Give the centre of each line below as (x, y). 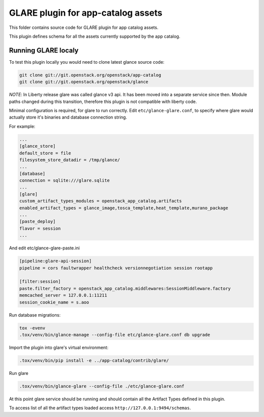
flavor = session (40, 228)
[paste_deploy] (37, 221)
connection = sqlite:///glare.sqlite (65, 181)
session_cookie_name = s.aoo (54, 302)
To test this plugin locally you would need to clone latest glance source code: (87, 62)
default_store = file (45, 153)
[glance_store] (37, 146)
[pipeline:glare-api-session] (55, 261)
